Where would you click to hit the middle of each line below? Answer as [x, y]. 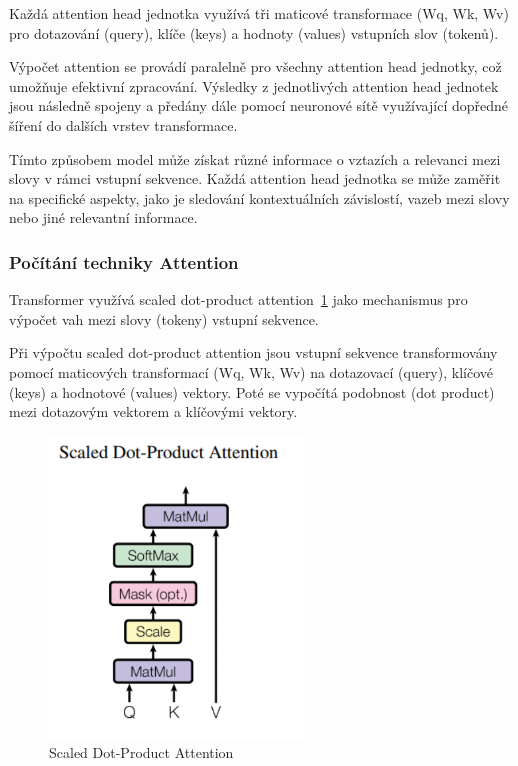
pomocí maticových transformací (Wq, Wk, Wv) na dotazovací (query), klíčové [251, 371]
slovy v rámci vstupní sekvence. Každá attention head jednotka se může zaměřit [255, 178]
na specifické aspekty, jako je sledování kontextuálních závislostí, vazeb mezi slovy [259, 197]
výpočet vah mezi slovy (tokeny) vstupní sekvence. [164, 318]
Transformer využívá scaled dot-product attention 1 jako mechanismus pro [238, 299]
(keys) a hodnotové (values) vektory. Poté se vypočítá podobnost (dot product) [252, 391]
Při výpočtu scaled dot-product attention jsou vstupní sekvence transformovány [253, 352]
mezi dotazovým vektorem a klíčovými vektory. [153, 411]
